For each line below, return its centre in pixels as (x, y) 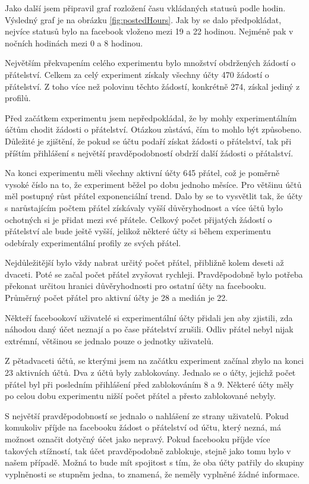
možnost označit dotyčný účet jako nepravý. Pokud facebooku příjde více (138, 439)
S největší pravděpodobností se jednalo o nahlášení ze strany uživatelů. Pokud (147, 415)
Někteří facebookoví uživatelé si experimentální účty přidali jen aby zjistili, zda (149, 317)
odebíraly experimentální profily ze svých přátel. (93, 242)
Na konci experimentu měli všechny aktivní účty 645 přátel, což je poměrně (142, 173)
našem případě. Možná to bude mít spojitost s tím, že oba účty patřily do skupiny (154, 462)
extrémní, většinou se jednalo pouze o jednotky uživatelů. (109, 340)
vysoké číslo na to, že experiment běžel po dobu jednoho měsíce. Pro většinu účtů (153, 184)
